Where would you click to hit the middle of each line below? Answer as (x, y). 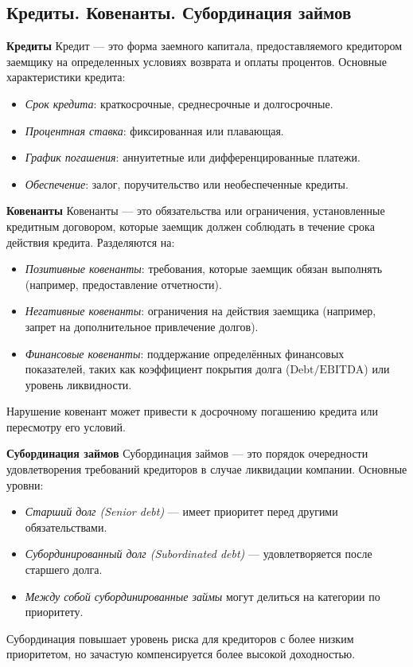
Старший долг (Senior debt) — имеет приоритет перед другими (181, 511)
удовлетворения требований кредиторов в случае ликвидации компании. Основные (207, 469)
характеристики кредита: (66, 77)
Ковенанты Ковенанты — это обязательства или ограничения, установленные (196, 211)
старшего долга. (64, 569)
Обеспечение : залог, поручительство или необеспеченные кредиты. (187, 183)
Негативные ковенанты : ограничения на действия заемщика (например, (201, 311)
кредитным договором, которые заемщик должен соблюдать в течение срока (191, 226)
